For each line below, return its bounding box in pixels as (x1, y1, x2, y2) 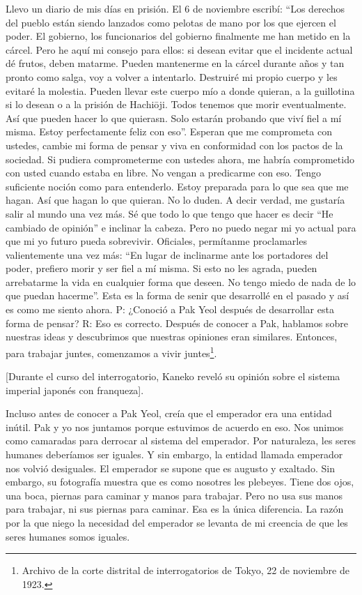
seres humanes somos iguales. (6, 529, 130, 543)
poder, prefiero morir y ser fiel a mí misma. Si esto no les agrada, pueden (6, 261, 317, 276)
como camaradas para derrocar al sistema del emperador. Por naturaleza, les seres (6, 433, 356, 448)
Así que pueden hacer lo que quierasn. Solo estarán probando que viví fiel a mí (6, 110, 342, 125)
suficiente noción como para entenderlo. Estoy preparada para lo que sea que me (6, 179, 349, 193)
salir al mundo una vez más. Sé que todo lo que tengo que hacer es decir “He (6, 206, 333, 220)
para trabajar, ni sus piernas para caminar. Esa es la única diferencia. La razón (6, 502, 344, 516)
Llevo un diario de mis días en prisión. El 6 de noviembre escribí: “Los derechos (6, 1, 345, 15)
